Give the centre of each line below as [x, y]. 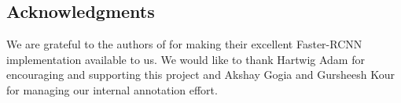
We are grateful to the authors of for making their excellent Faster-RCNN [184, 44]
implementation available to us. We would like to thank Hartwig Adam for [186, 59]
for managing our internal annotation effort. [112, 89]
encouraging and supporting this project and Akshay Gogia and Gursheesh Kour [200, 75]
